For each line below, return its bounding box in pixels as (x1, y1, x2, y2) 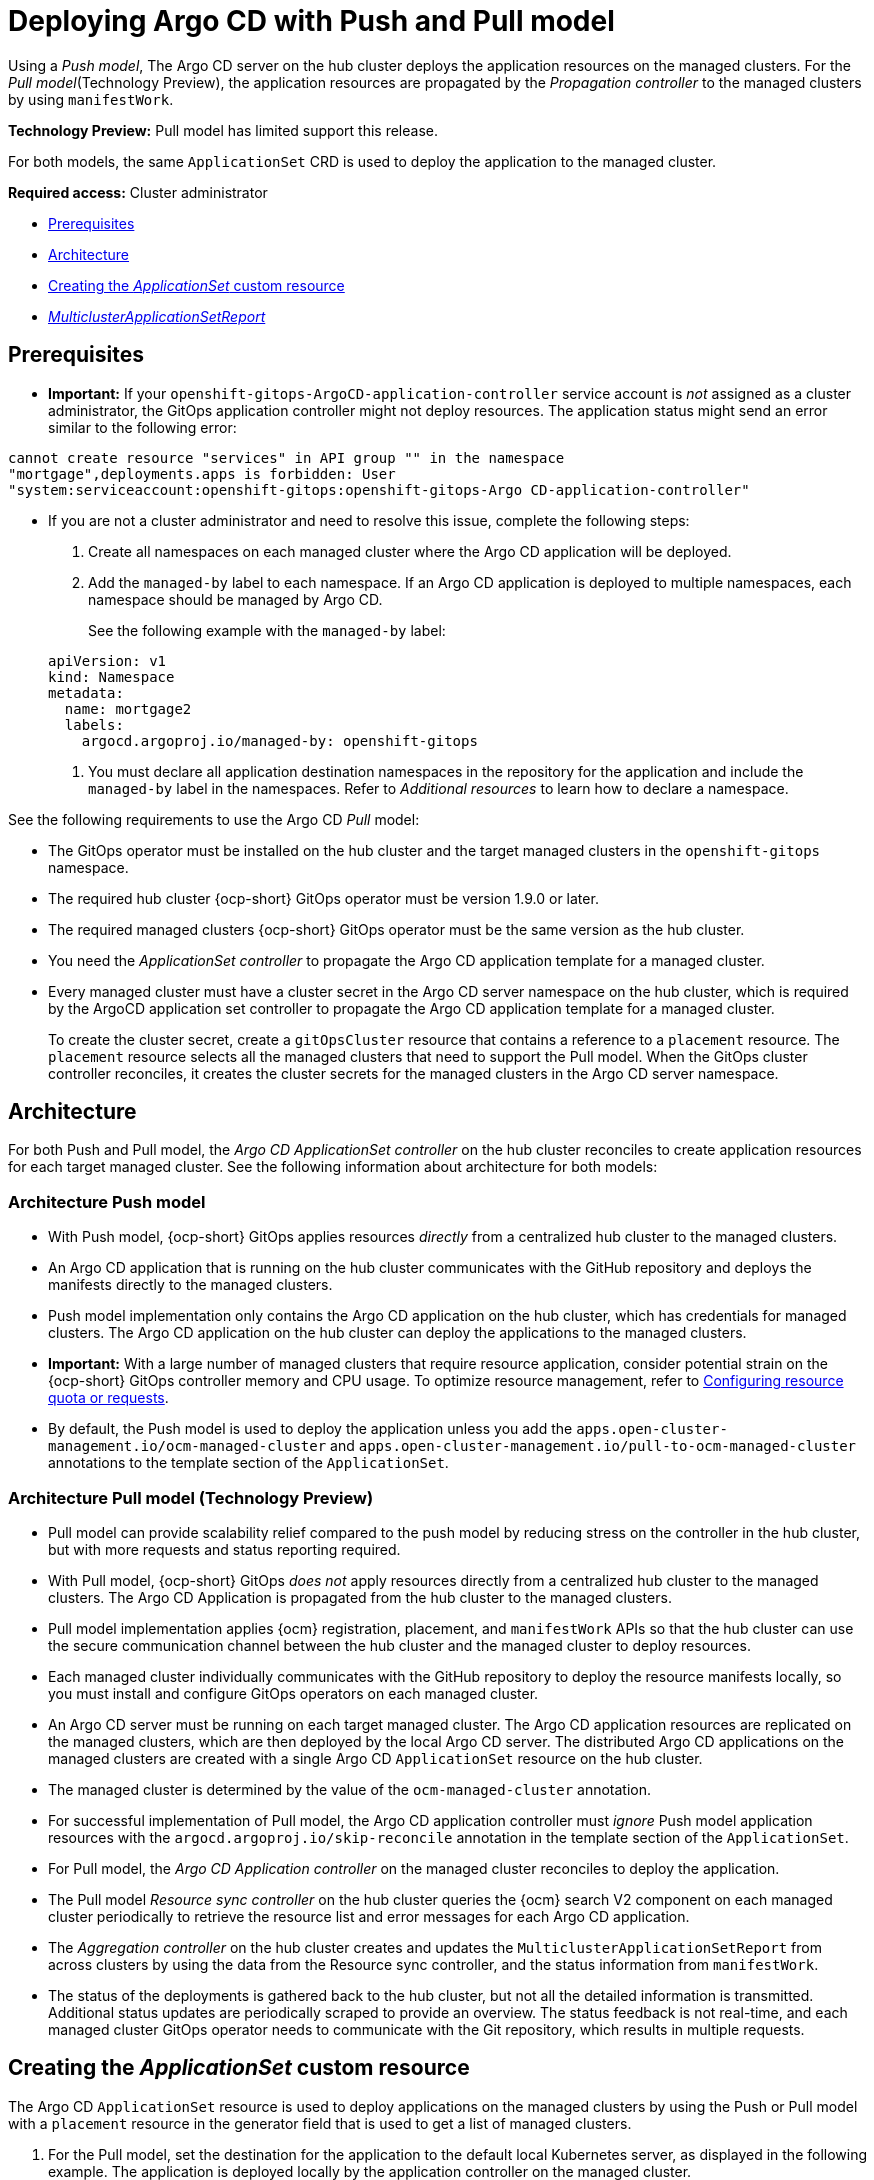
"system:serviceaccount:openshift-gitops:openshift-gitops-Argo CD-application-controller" (8, 481, 750, 498)
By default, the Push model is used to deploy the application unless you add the (48, 1420, 573, 1438)
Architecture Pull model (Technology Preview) (8, 1487, 374, 1508)
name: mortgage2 (64, 700, 192, 717)
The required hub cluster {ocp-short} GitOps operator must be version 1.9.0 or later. (48, 889, 599, 907)
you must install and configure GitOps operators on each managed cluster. (48, 1684, 539, 1702)
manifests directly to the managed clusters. (48, 1276, 333, 1294)
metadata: (48, 684, 124, 701)
